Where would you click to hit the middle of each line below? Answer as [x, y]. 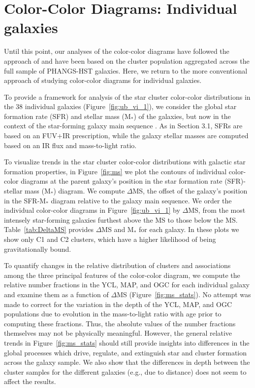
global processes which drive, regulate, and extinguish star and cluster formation [126, 352]
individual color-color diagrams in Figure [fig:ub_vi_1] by [92, 210]
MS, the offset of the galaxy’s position [190, 191]
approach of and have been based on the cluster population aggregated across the [127, 60]
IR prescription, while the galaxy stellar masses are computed [155, 136]
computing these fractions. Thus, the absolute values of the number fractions [120, 323]
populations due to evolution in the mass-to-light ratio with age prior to [113, 314]
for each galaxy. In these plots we [189, 229]
